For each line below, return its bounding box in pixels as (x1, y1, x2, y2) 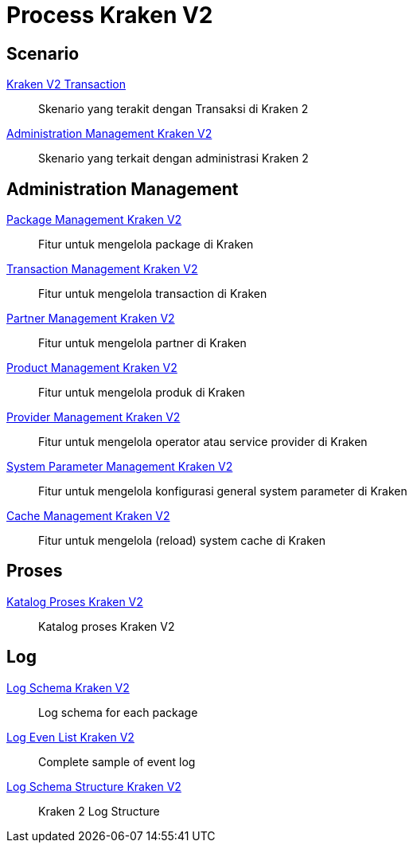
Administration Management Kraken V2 (6, 127, 212, 141)
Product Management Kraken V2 (6, 361, 177, 375)
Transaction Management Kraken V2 (6, 262, 198, 276)
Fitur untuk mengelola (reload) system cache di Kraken (38, 534, 325, 548)
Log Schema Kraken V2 (6, 680, 130, 694)
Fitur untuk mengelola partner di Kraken (38, 336, 247, 350)
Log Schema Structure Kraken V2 (6, 779, 181, 793)
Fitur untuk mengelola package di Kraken (38, 237, 254, 252)
